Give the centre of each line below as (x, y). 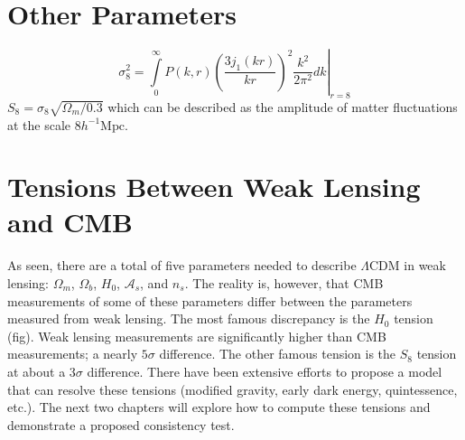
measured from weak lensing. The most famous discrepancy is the (189, 318)
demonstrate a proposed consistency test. (121, 424)
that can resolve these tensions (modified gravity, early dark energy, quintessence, (232, 389)
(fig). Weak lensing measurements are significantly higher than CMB (197, 336)
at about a (37, 371)
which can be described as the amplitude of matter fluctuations (283, 106)
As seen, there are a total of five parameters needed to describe (182, 265)
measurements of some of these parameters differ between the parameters (210, 300)
